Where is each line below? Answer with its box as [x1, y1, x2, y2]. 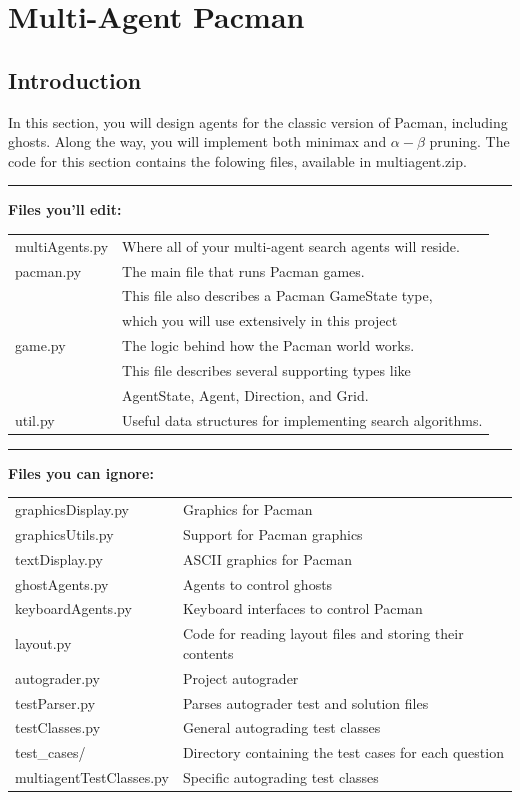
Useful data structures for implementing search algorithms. [122, 409, 483, 430]
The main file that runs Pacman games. [122, 260, 365, 281]
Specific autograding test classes [182, 767, 379, 788]
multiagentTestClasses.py [15, 767, 169, 788]
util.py [15, 409, 55, 430]
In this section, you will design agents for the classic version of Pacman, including [8, 111, 508, 132]
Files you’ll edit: [8, 199, 122, 220]
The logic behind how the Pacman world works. [122, 335, 415, 356]
